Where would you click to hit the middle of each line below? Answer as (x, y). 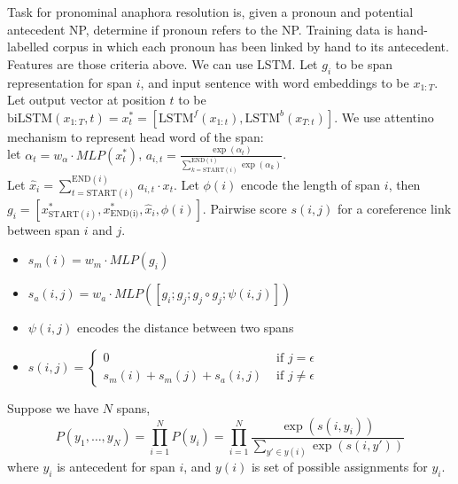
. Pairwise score (245, 208)
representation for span (70, 82)
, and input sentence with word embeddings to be (275, 82)
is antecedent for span (116, 467)
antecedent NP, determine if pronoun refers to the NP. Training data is (200, 29)
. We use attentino (384, 117)
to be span (364, 63)
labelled (28, 47)
